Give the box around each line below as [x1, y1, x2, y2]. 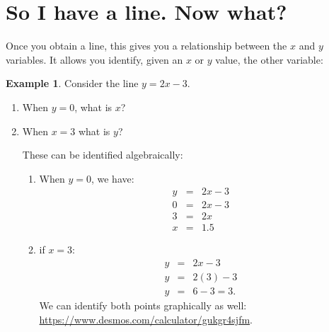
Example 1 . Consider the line [6, 76, 139, 91]
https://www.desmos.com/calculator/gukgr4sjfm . [39, 311, 253, 326]
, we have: [91, 171, 134, 185]
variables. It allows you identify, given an [6, 52, 183, 67]
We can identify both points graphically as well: [39, 298, 247, 313]
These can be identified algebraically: [22, 147, 183, 162]
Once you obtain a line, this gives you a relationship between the [6, 38, 287, 53]
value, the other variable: [215, 52, 323, 67]
